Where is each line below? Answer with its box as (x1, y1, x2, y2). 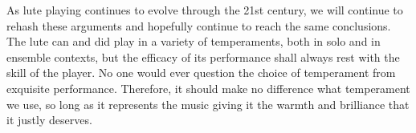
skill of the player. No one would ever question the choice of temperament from (6, 64, 396, 81)
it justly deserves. (6, 111, 92, 128)
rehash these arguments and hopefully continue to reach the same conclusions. (6, 17, 391, 34)
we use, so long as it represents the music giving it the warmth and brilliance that (6, 95, 410, 112)
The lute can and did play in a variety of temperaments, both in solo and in (6, 33, 381, 50)
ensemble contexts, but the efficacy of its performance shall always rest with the (6, 48, 400, 65)
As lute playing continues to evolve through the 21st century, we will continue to (6, 2, 403, 18)
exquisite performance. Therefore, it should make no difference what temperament (6, 79, 410, 96)
